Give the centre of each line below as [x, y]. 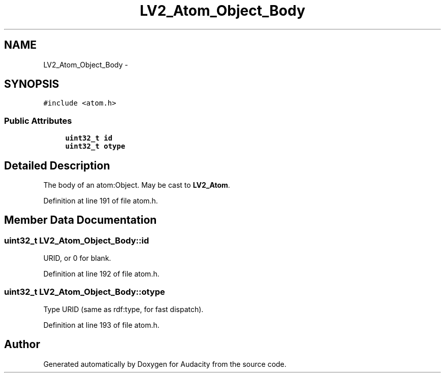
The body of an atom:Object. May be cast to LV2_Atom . [137, 185]
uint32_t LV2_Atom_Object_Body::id [77, 240]
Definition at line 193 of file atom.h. [101, 325]
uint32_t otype [95, 146]
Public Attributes [38, 121]
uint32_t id [89, 138]
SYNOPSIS [32, 84]
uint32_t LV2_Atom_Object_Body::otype [85, 292]
